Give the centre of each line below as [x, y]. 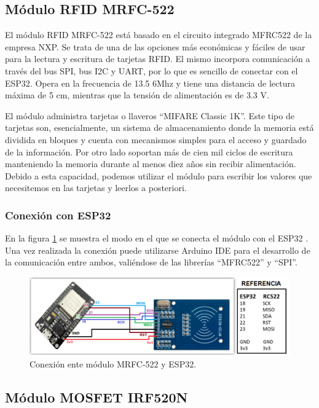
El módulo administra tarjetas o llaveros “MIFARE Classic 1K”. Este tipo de [150, 115]
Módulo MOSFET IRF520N [96, 397]
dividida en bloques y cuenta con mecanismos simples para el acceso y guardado [156, 139]
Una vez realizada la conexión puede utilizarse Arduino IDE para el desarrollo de [158, 250]
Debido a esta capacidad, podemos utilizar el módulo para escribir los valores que [159, 175]
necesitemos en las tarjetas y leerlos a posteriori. [96, 188]
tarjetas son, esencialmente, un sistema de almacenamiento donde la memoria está [159, 127]
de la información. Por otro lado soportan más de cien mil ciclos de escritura [149, 151]
